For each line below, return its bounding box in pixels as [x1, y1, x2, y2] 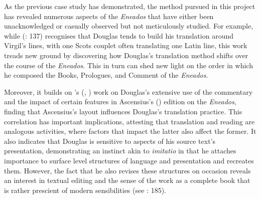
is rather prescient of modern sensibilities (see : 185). [4, 184, 166, 195]
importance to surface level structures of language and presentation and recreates [4, 155, 254, 165]
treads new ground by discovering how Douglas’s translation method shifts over [4, 50, 248, 60]
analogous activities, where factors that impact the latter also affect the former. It [4, 126, 256, 136]
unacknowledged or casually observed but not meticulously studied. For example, [4, 21, 253, 31]
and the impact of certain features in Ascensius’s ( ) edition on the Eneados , [4, 96, 236, 107]
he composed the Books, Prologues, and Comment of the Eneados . [4, 70, 208, 80]
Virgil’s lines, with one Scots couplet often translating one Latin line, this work [4, 40, 247, 51]
